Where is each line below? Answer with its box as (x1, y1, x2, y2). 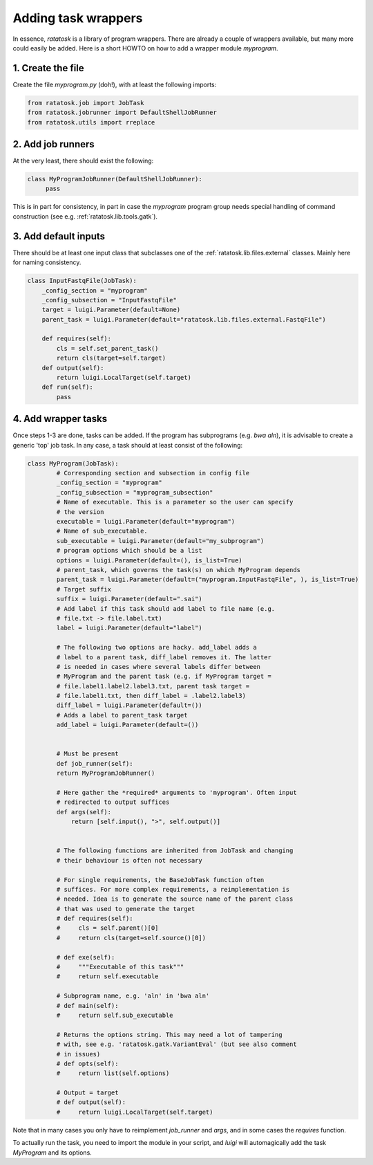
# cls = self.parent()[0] (56, 924, 159, 932)
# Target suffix (56, 585, 112, 593)
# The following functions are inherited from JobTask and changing (56, 847, 294, 854)
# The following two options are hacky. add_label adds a (56, 643, 257, 652)
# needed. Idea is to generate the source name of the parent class (56, 895, 294, 903)
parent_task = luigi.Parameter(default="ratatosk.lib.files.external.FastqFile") (41, 315, 326, 323)
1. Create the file (12, 62, 84, 74)
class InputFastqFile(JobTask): (27, 277, 137, 285)
